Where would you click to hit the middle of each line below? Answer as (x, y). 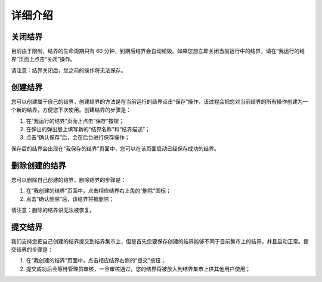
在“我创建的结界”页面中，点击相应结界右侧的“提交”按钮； (96, 261)
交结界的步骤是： (32, 250)
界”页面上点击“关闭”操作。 (43, 59)
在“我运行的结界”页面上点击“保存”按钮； (75, 121)
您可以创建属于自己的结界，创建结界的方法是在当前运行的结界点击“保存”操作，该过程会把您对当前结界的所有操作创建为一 (160, 101)
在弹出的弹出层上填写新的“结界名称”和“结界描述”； (88, 129)
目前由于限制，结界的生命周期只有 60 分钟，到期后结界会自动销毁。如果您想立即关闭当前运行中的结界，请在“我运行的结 (158, 51)
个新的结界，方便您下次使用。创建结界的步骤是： (71, 110)
